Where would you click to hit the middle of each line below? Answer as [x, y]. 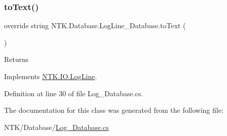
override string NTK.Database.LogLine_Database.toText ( [95, 25]
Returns [16, 59]
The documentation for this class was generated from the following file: [114, 110]
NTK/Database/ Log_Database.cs [56, 127]
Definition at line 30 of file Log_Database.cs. [74, 93]
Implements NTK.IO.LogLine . [51, 76]
